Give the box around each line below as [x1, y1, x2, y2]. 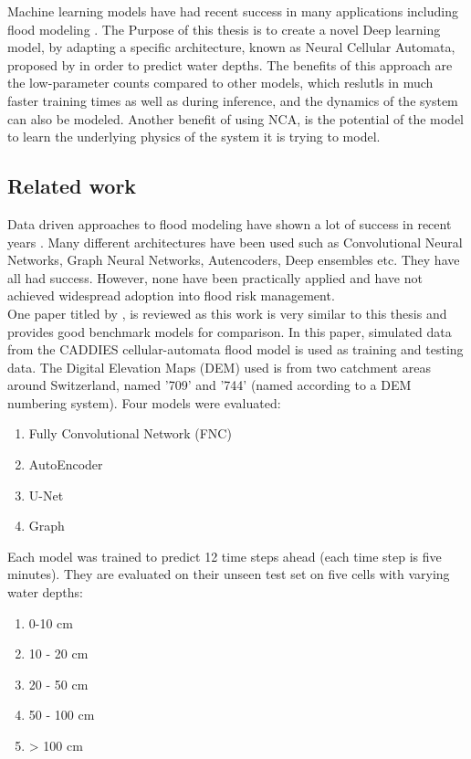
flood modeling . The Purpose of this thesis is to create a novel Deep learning [7, 19, 441, 38]
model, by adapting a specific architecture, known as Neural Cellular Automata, [7, 37, 455, 57]
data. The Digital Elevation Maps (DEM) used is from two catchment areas [7, 357, 431, 376]
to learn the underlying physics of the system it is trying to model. [7, 127, 381, 146]
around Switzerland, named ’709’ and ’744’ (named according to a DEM [7, 375, 412, 395]
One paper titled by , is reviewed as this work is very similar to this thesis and [7, 303, 447, 322]
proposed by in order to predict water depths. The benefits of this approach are [7, 55, 453, 74]
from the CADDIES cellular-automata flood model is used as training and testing [7, 340, 464, 359]
